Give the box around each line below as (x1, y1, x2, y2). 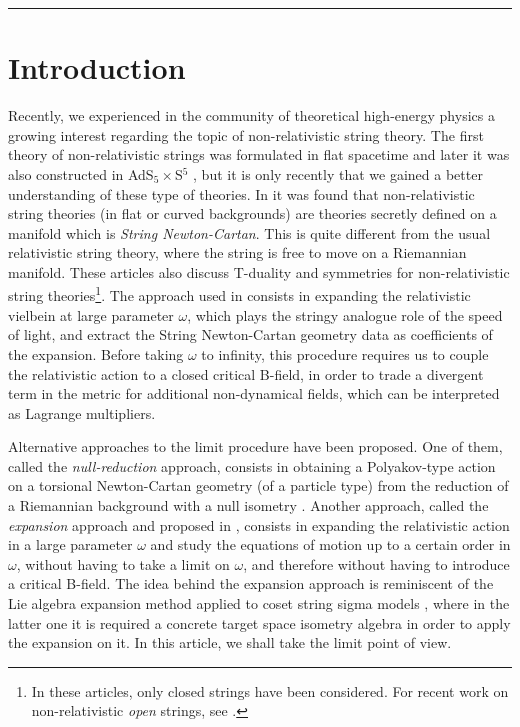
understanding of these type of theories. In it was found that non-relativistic (8, 183, 475, 204)
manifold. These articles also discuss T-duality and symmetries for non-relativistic (8, 261, 510, 282)
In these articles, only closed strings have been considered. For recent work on (31, 680, 509, 701)
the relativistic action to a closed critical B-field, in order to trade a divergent (8, 363, 484, 384)
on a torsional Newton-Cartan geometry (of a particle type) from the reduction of (8, 475, 509, 496)
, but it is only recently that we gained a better (193, 163, 483, 184)
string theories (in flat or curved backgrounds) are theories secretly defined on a (8, 203, 497, 224)
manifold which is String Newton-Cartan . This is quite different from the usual (8, 222, 491, 243)
